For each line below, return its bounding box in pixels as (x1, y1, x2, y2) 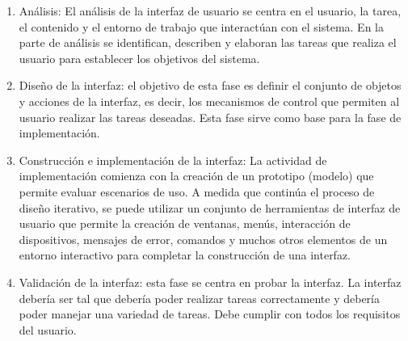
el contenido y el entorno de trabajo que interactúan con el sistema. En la (19, 18, 384, 35)
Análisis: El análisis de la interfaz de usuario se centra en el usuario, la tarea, (19, 2, 402, 19)
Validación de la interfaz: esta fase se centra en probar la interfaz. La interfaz (19, 273, 402, 290)
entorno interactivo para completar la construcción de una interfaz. (19, 246, 351, 263)
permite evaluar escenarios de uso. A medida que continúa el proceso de (19, 183, 375, 200)
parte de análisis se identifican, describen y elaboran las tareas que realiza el (19, 34, 397, 51)
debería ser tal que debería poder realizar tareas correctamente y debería (19, 289, 380, 306)
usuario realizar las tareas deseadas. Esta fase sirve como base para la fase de (19, 108, 402, 125)
